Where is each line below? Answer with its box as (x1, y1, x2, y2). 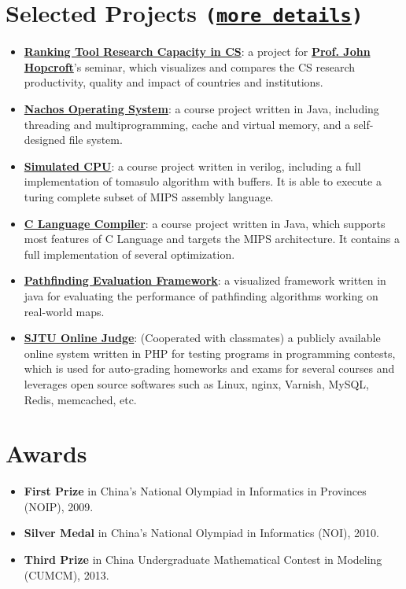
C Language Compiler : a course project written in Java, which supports (24, 215, 386, 231)
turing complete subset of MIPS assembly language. (24, 189, 274, 204)
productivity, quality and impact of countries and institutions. (24, 74, 323, 90)
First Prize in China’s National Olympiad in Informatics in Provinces (24, 483, 367, 499)
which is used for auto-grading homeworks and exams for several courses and (24, 360, 395, 377)
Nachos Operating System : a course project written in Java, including (24, 101, 379, 117)
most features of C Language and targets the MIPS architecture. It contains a (24, 230, 400, 247)
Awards (6, 437, 87, 469)
